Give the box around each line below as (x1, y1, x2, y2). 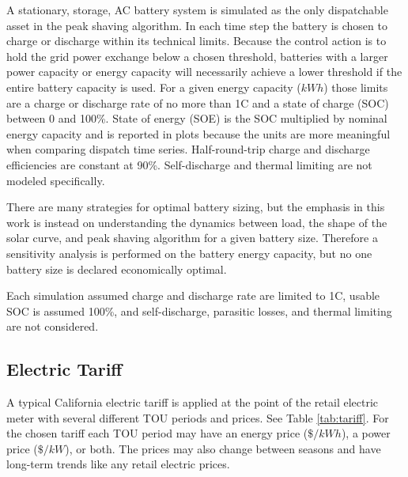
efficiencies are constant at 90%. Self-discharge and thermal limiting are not (6, 156, 372, 172)
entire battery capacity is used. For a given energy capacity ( (6, 78, 301, 95)
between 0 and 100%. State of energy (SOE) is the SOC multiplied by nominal (6, 110, 387, 127)
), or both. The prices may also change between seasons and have (65, 440, 381, 456)
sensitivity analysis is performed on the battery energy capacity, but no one (6, 244, 372, 261)
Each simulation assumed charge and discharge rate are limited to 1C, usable (6, 287, 380, 304)
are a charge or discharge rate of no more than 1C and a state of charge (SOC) (6, 94, 389, 111)
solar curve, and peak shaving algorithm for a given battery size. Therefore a (6, 229, 378, 246)
